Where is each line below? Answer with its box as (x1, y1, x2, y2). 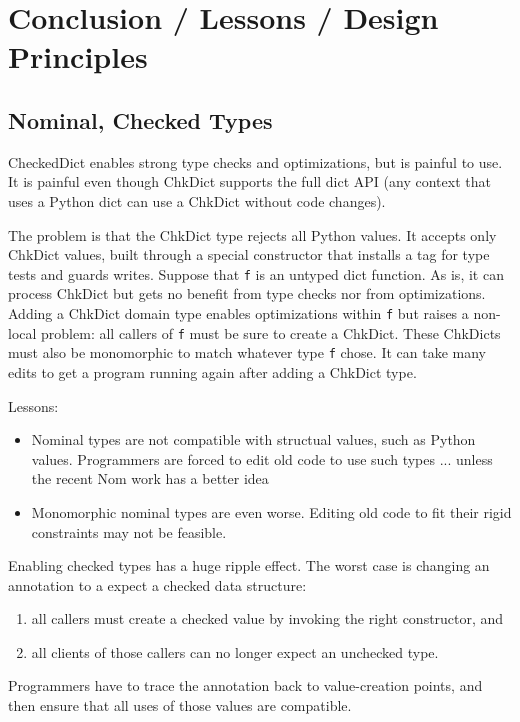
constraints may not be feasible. (31, 521, 227, 542)
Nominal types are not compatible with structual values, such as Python (31, 429, 476, 450)
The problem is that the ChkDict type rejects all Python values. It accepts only (8, 224, 497, 245)
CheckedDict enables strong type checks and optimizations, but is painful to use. (8, 151, 503, 172)
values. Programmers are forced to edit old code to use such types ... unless (31, 448, 493, 469)
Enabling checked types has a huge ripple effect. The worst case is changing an (8, 555, 490, 576)
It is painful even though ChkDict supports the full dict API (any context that (8, 171, 491, 192)
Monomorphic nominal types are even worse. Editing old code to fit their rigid (31, 501, 512, 522)
